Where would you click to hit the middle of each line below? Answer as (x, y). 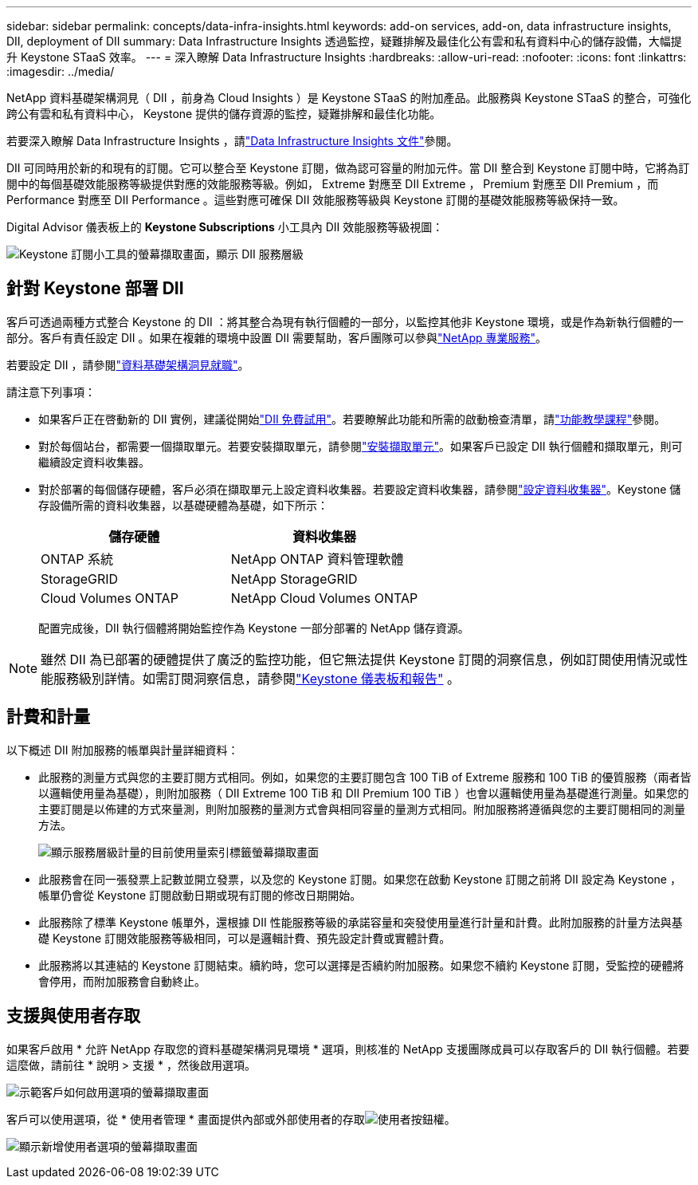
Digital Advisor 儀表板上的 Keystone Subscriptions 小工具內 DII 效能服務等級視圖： (225, 227)
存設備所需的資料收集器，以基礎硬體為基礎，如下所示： (183, 505)
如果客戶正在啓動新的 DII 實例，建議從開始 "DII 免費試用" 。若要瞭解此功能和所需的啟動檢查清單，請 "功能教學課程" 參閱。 (352, 419)
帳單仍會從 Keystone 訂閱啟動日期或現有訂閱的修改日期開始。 (200, 895)
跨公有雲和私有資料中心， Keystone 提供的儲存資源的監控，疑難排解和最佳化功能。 (224, 114)
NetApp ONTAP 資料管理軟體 (317, 559)
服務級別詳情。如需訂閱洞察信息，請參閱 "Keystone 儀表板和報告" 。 (257, 678)
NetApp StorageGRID (294, 579)
